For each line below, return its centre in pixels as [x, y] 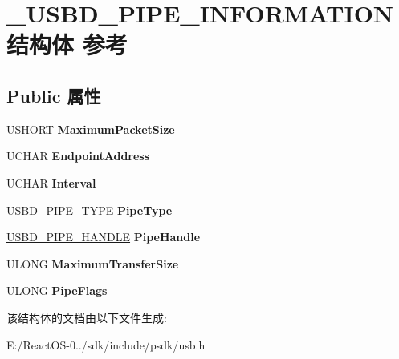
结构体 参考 [67, 44]
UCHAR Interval [51, 182]
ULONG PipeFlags [57, 290]
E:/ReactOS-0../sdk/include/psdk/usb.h [106, 344]
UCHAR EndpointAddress [78, 156]
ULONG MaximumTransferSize [93, 263]
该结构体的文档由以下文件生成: [87, 317]
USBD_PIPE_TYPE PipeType [90, 210]
